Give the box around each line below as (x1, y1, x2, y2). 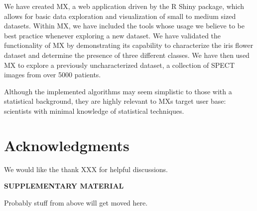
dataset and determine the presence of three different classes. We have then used (4, 49, 250, 60)
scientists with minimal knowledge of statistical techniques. (4, 105, 184, 116)
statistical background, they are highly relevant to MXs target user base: (4, 96, 226, 106)
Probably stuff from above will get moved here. (4, 197, 148, 208)
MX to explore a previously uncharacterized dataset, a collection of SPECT (4, 59, 235, 70)
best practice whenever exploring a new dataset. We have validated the (4, 30, 221, 40)
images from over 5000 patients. (4, 69, 101, 80)
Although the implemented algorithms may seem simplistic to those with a (4, 86, 232, 96)
